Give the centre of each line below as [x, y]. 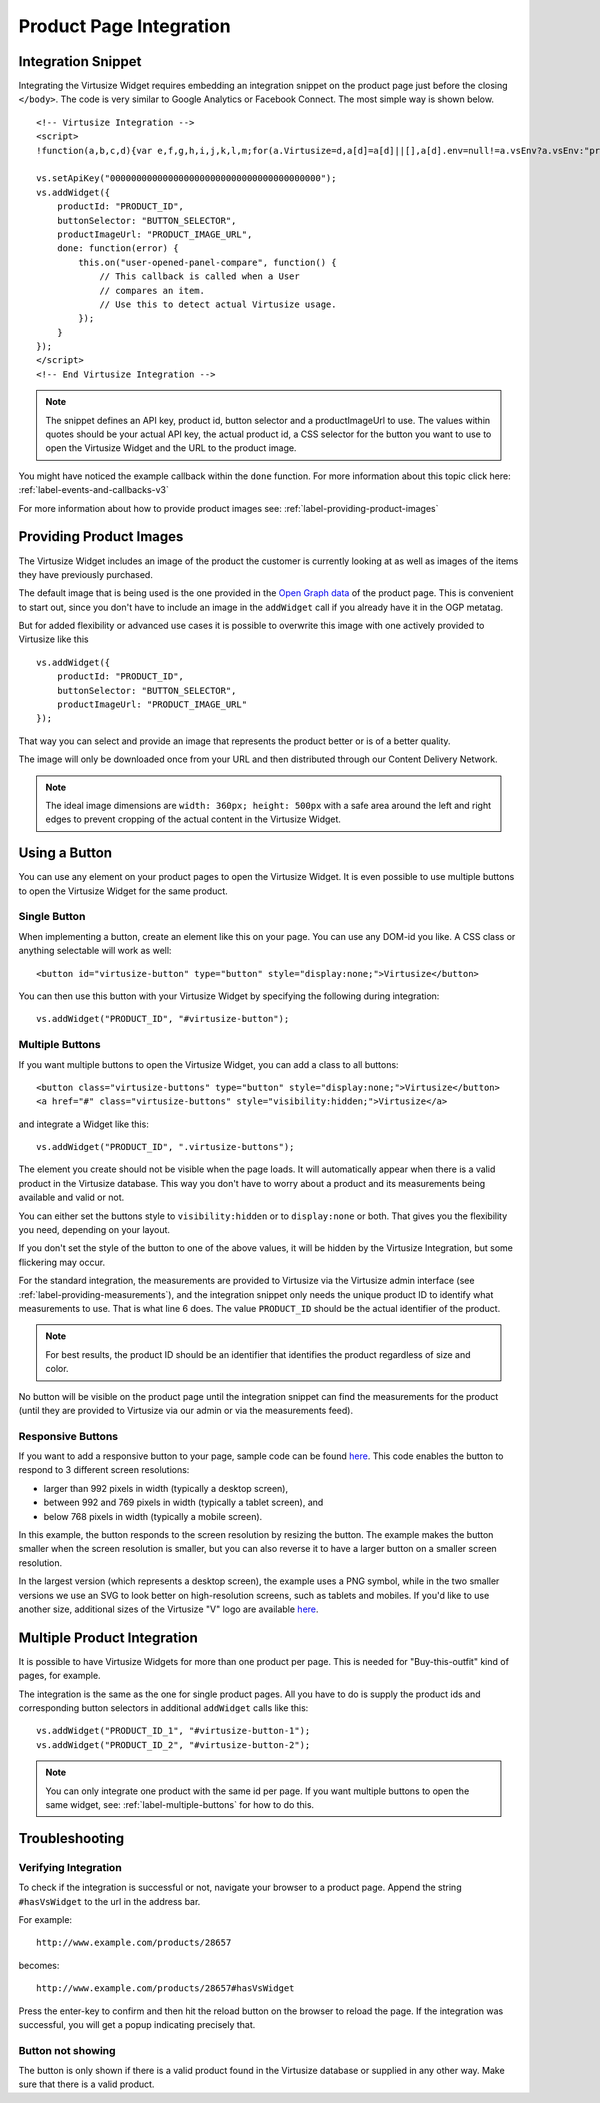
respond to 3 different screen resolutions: [104, 1470]
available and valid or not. [71, 1197]
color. [57, 1369]
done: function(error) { [117, 248]
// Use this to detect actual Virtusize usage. [218, 304]
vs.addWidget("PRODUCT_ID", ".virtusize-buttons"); [165, 1147]
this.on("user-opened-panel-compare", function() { [207, 262]
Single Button [52, 917]
